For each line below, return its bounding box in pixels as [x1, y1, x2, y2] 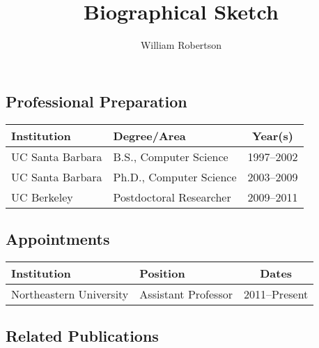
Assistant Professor [139, 285, 233, 302]
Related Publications [6, 325, 159, 347]
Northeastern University [11, 285, 129, 302]
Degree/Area [113, 127, 186, 144]
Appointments [6, 227, 110, 249]
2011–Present [243, 285, 309, 302]
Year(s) [252, 127, 293, 144]
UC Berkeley [11, 188, 73, 205]
